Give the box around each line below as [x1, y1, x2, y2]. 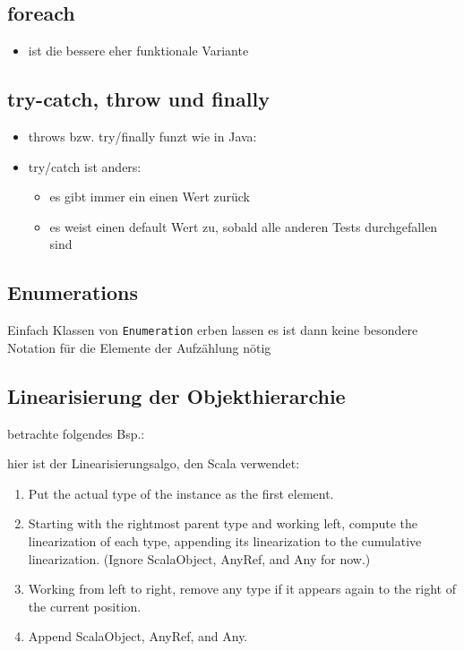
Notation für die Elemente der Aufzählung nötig [7, 338, 271, 356]
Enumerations [7, 278, 139, 306]
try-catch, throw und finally [7, 85, 270, 113]
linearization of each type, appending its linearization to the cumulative [28, 532, 422, 550]
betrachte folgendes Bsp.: [7, 424, 145, 442]
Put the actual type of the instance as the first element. [28, 484, 334, 502]
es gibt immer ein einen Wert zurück [49, 187, 250, 206]
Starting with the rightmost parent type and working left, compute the [28, 514, 418, 533]
